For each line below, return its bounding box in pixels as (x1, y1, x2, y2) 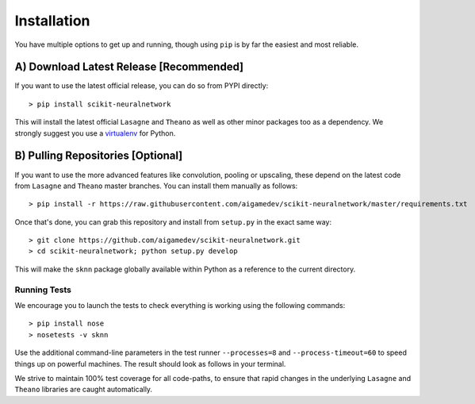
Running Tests (14, 284, 71, 295)
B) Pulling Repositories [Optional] (14, 149, 183, 163)
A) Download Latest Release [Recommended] (14, 60, 244, 74)
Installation (14, 12, 90, 29)
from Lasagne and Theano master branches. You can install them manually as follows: (14, 181, 298, 190)
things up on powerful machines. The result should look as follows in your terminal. (14, 359, 286, 368)
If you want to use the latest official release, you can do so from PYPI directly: (14, 81, 269, 90)
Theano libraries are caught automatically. (14, 385, 153, 394)
